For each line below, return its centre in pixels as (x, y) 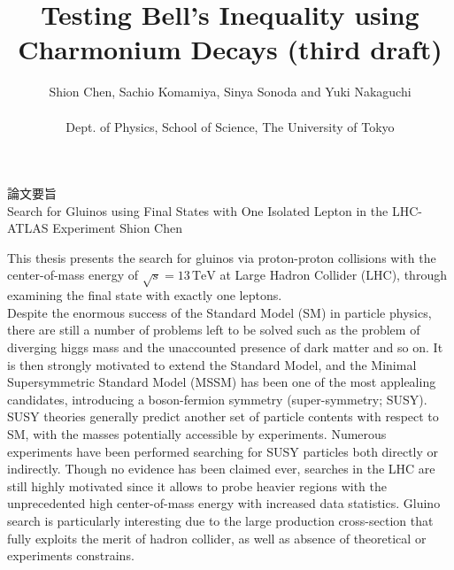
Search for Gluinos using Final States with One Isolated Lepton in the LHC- (215, 210)
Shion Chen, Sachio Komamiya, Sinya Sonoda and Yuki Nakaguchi (230, 92)
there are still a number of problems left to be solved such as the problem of (214, 330)
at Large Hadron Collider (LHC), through (333, 275)
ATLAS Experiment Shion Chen (95, 228)
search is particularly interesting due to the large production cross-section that (220, 520)
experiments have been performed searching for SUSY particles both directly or (223, 451)
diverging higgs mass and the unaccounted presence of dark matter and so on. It (225, 347)
